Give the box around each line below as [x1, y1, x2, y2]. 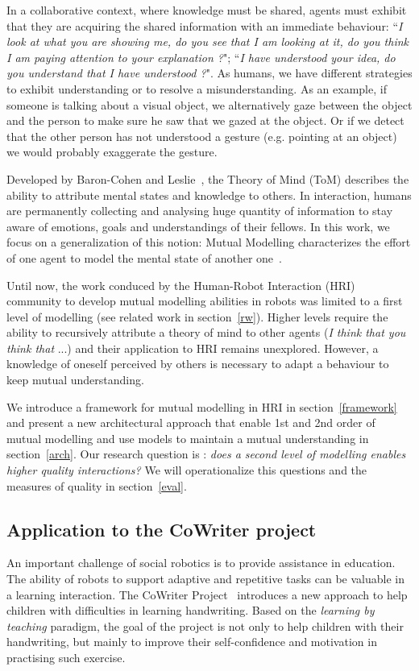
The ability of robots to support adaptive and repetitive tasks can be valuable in [6, 570, 404, 587]
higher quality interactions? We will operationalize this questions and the [6, 462, 367, 478]
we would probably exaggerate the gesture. [6, 143, 218, 160]
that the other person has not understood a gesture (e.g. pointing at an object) [6, 127, 397, 144]
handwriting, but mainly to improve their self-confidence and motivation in [6, 633, 377, 650]
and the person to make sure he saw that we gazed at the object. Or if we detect [6, 112, 404, 129]
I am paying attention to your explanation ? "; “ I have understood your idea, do [6, 48, 396, 65]
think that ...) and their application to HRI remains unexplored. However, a [6, 339, 379, 356]
